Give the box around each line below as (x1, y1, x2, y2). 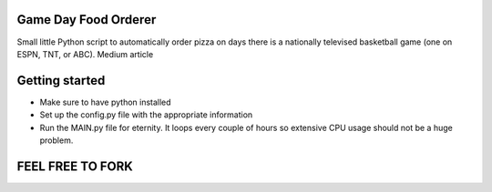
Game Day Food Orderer (16, 12, 157, 27)
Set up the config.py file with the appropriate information (39, 109, 253, 120)
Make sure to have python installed (39, 96, 172, 107)
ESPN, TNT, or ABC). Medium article (16, 48, 154, 59)
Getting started (16, 73, 106, 88)
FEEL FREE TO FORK (16, 158, 134, 174)
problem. (39, 135, 74, 146)
